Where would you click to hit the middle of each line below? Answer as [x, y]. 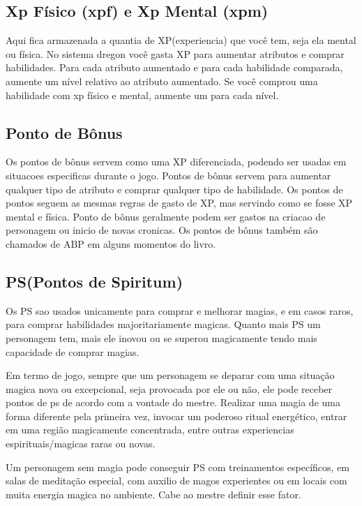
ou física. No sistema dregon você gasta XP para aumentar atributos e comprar [175, 53]
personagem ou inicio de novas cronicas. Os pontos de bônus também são [162, 230]
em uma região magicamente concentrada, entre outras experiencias [150, 430]
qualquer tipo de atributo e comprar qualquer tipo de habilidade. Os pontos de [174, 189]
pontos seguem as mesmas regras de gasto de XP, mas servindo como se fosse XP [179, 203]
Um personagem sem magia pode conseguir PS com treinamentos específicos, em [178, 467]
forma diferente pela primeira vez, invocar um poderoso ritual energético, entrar [176, 416]
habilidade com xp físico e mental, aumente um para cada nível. [142, 95]
